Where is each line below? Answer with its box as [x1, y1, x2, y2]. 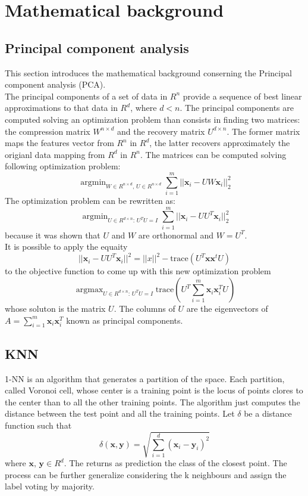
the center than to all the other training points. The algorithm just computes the [5, 395, 300, 408]
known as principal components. [66, 314, 183, 326]
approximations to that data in [5, 101, 118, 114]
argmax [76, 286, 103, 294]
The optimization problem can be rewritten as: [5, 194, 175, 207]
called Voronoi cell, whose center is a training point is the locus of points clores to [5, 384, 303, 396]
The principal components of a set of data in [5, 89, 168, 102]
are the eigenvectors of [186, 302, 268, 315]
